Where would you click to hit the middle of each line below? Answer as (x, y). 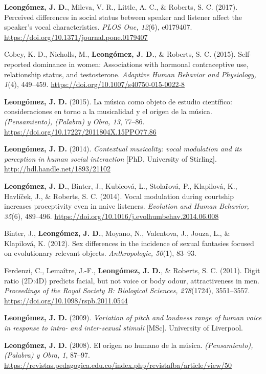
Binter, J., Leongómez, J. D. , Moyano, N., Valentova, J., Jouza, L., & (117, 233)
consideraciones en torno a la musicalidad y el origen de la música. (108, 111)
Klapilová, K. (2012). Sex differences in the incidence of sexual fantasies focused (129, 243)
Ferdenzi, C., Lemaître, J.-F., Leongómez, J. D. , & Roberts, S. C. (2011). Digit (132, 270)
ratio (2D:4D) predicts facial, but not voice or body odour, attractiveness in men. (132, 280)
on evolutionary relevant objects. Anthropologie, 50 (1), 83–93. (100, 253)
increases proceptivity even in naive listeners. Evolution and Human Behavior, (127, 206)
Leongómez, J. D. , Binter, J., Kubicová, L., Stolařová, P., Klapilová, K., (121, 185)
